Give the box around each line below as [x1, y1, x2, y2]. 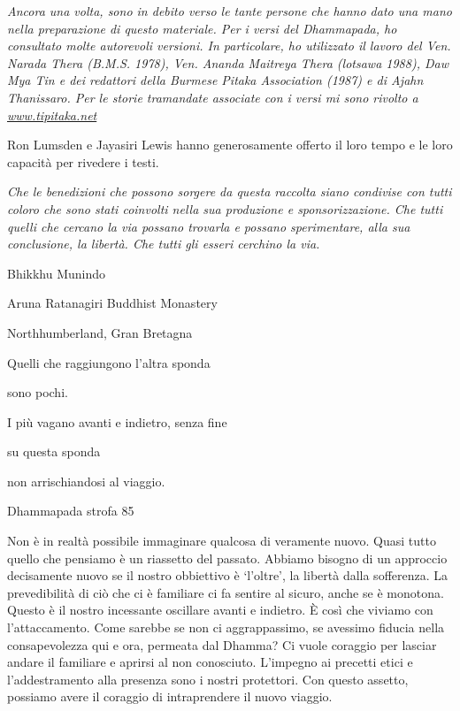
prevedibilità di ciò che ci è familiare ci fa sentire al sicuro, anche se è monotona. [7, 583, 444, 601]
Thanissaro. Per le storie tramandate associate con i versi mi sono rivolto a [7, 88, 418, 106]
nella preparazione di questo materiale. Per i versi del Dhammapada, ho [7, 19, 397, 37]
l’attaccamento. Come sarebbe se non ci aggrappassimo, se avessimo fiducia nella [7, 618, 445, 637]
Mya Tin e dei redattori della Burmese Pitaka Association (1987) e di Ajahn [7, 71, 424, 89]
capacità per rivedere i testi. [7, 152, 159, 171]
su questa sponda [7, 442, 101, 461]
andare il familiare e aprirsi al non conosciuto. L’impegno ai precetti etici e [7, 653, 413, 671]
